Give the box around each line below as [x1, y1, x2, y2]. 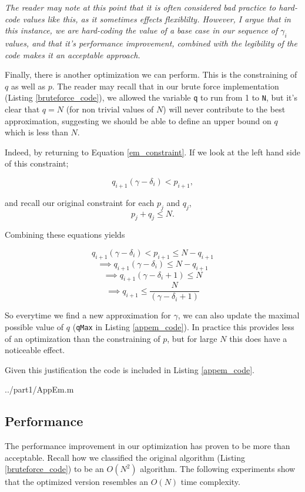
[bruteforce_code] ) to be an [5, 463, 104, 475]
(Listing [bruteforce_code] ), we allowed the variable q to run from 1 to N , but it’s [5, 91, 297, 104]
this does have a [229, 332, 287, 344]
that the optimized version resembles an [5, 476, 149, 488]
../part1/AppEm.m [5, 383, 74, 395]
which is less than [5, 126, 68, 138]
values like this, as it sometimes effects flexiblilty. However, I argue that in [22, 12, 291, 25]
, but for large [167, 332, 217, 344]
